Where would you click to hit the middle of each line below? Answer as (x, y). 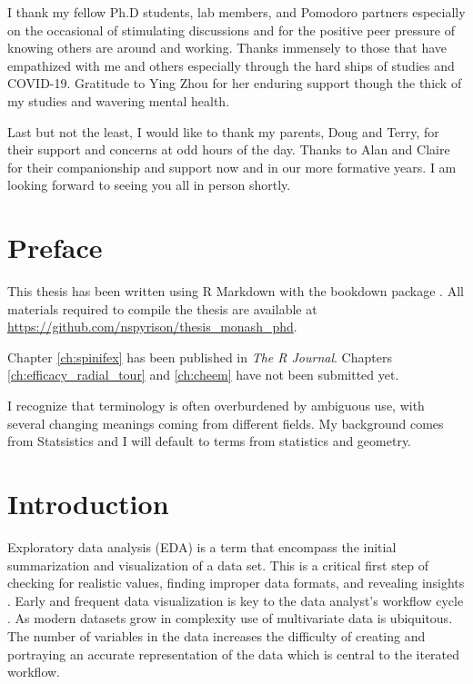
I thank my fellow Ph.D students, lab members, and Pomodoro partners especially (236, 12)
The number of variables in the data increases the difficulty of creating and (216, 635)
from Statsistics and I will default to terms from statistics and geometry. (210, 441)
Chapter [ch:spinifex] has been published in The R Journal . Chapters (200, 357)
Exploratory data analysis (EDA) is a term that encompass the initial (202, 546)
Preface (55, 248)
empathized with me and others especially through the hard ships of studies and (231, 65)
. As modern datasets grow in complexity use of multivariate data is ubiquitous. (230, 618)
